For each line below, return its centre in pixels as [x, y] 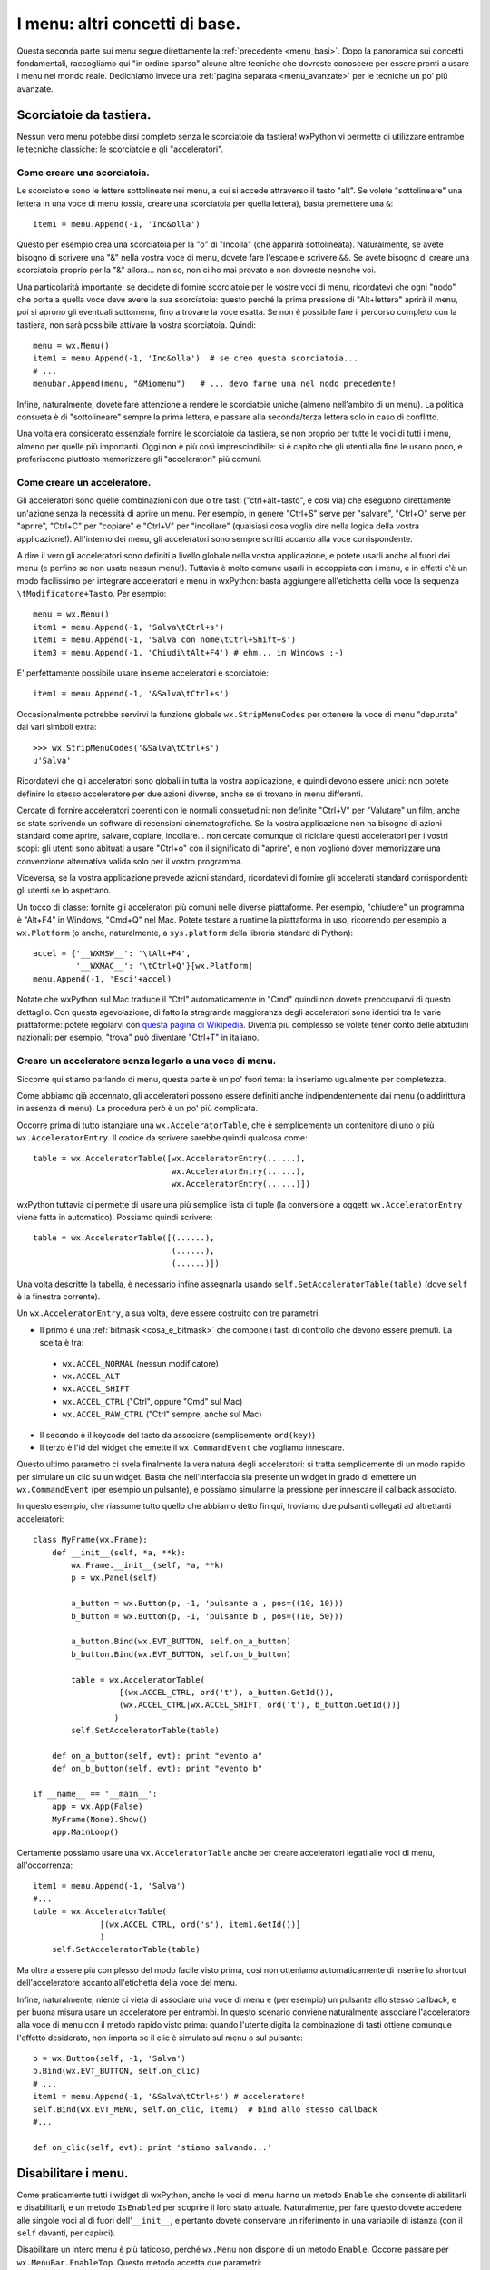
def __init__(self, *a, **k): [118, 1552]
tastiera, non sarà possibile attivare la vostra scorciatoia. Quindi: [137, 325]
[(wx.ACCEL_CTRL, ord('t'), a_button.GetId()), [226, 1692]
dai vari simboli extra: [57, 727]
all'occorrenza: [45, 1865]
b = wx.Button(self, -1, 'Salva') [109, 2058]
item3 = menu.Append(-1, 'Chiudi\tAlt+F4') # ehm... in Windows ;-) [188, 652]
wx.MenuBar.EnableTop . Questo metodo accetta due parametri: [139, 2262]
